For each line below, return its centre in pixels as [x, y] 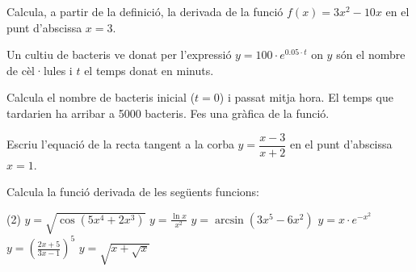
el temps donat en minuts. [149, 70]
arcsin [229, 220]
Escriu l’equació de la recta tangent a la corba [120, 144]
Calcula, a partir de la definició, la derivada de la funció [145, 11]
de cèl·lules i [40, 70]
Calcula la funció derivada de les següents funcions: [133, 192]
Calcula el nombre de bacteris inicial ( [101, 97]
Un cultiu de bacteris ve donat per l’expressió [119, 54]
